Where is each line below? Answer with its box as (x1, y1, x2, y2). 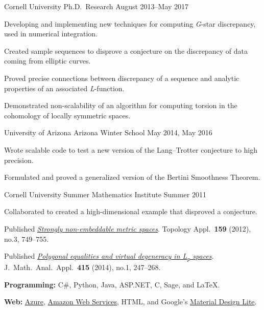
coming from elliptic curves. (4, 55, 91, 66)
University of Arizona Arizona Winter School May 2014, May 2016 (4, 127, 212, 138)
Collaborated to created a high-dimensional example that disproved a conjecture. (4, 206, 257, 217)
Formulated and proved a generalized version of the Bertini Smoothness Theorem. (4, 172, 260, 182)
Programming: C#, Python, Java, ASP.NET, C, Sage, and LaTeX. (4, 279, 220, 290)
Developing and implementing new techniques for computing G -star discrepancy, (4, 18, 256, 29)
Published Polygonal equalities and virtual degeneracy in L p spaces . (4, 251, 214, 262)
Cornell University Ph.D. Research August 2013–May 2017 (4, 1, 189, 11)
